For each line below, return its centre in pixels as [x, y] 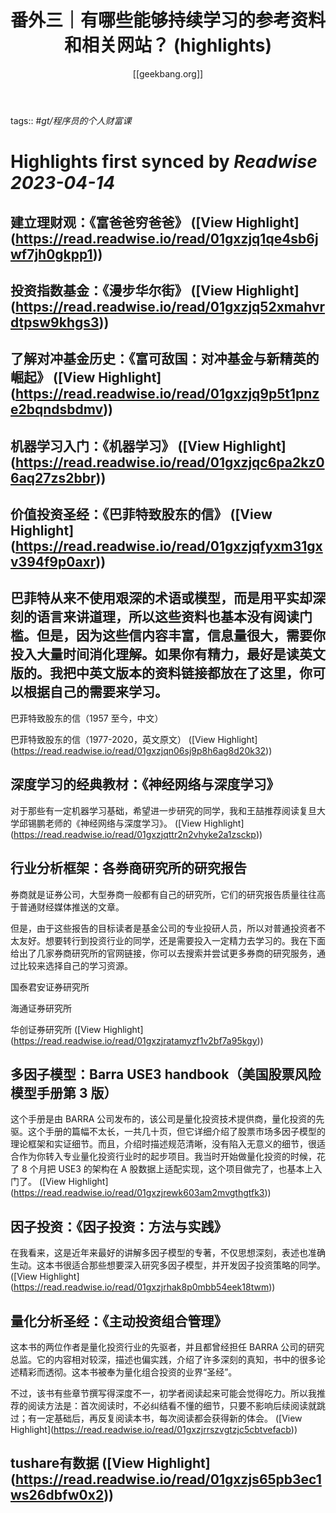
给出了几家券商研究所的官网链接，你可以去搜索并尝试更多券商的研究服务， [163, 953]
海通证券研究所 [41, 1008]
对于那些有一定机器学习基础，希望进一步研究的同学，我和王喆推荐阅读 [155, 810]
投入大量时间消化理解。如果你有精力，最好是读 [155, 654]
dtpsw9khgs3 [55, 322]
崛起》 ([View [53, 377]
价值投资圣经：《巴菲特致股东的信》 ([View [141, 514]
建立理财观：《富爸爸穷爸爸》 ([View [121, 222]
